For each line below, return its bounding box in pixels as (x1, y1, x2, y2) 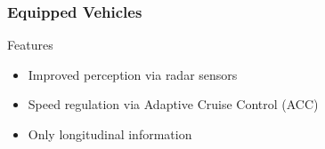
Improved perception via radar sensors (28, 65, 238, 83)
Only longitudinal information (28, 125, 192, 143)
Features (7, 35, 53, 54)
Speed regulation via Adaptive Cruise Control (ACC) (28, 95, 319, 114)
